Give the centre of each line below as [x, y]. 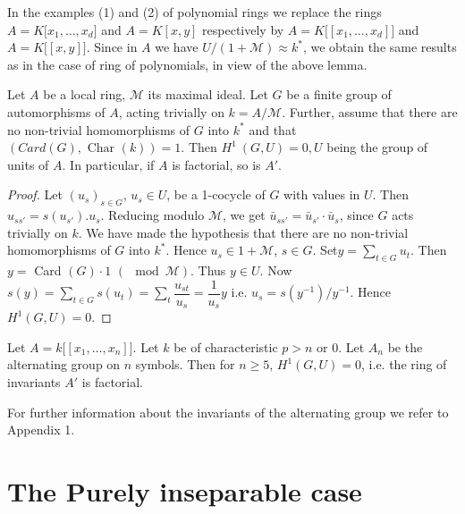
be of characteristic [226, 346]
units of [28, 164]
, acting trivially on [171, 111]
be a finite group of [339, 94]
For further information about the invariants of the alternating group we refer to [228, 412]
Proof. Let [35, 194]
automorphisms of [56, 111]
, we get [244, 215]
